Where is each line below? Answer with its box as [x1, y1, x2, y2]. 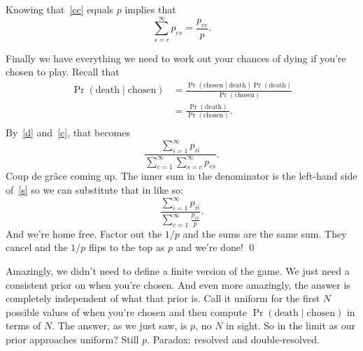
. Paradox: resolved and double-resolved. [147, 331, 320, 346]
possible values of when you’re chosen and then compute [6, 304, 247, 319]
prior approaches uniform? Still [6, 331, 139, 346]
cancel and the [6, 240, 68, 255]
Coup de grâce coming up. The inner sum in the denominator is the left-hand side [6, 169, 357, 183]
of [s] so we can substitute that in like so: [6, 182, 183, 196]
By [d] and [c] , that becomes [6, 125, 131, 140]
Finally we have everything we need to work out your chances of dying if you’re [6, 50, 346, 65]
